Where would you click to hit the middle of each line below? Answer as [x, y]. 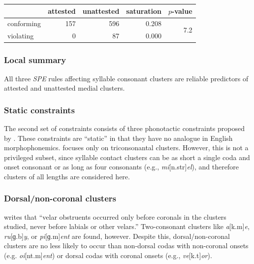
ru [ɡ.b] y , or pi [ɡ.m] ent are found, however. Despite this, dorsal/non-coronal [117, 236]
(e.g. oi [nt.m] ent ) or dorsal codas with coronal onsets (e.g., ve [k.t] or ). [108, 255]
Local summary [35, 60]
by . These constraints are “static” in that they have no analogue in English [118, 138]
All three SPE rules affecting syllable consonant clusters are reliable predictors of [126, 78]
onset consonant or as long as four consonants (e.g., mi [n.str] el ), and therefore [121, 167]
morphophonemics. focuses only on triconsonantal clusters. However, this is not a [126, 148]
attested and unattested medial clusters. [64, 88]
